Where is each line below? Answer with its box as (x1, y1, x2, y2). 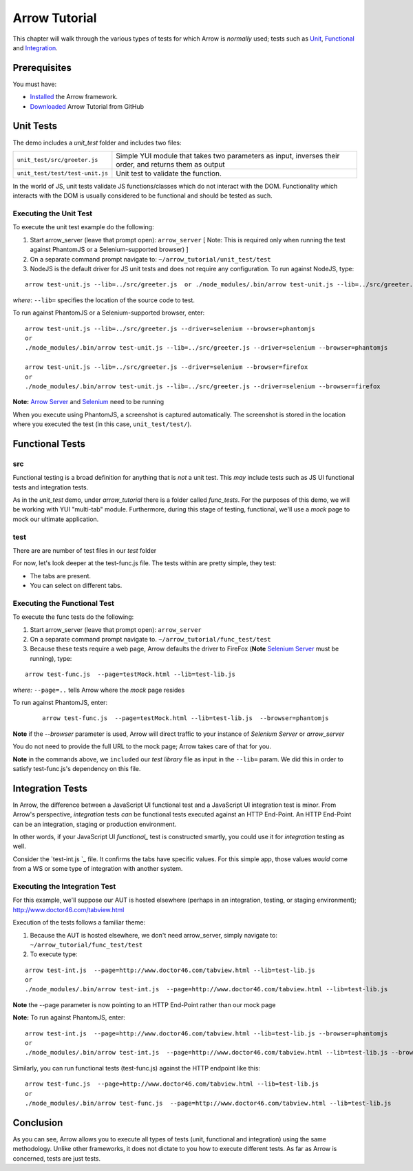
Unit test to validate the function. (116, 169, 222, 178)
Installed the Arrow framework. (30, 93, 118, 101)
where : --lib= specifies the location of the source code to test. (12, 296, 195, 304)
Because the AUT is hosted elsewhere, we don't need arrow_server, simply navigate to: (30, 931, 278, 939)
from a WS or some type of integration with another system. (12, 865, 183, 873)
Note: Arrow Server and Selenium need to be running (12, 398, 165, 406)
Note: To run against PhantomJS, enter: (12, 1013, 125, 1022)
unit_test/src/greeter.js (17, 156, 98, 164)
